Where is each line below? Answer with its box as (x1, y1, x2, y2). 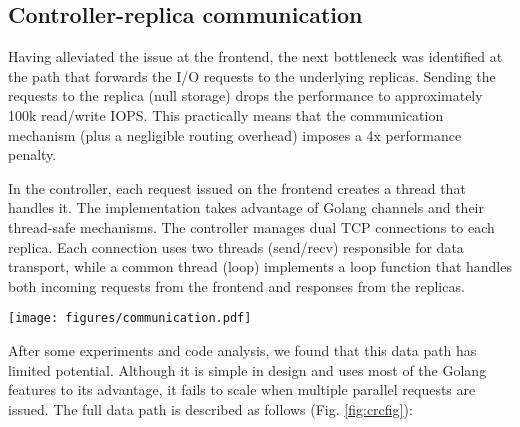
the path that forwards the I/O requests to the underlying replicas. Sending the (8, 65, 496, 86)
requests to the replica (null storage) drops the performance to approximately (8, 85, 483, 106)
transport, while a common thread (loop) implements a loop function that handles (8, 256, 512, 277)
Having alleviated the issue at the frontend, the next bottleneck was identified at (8, 46, 503, 67)
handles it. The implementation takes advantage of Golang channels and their (8, 197, 484, 218)
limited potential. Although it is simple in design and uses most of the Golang (8, 359, 487, 380)
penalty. (8, 144, 57, 165)
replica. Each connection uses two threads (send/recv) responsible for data (8, 236, 464, 257)
